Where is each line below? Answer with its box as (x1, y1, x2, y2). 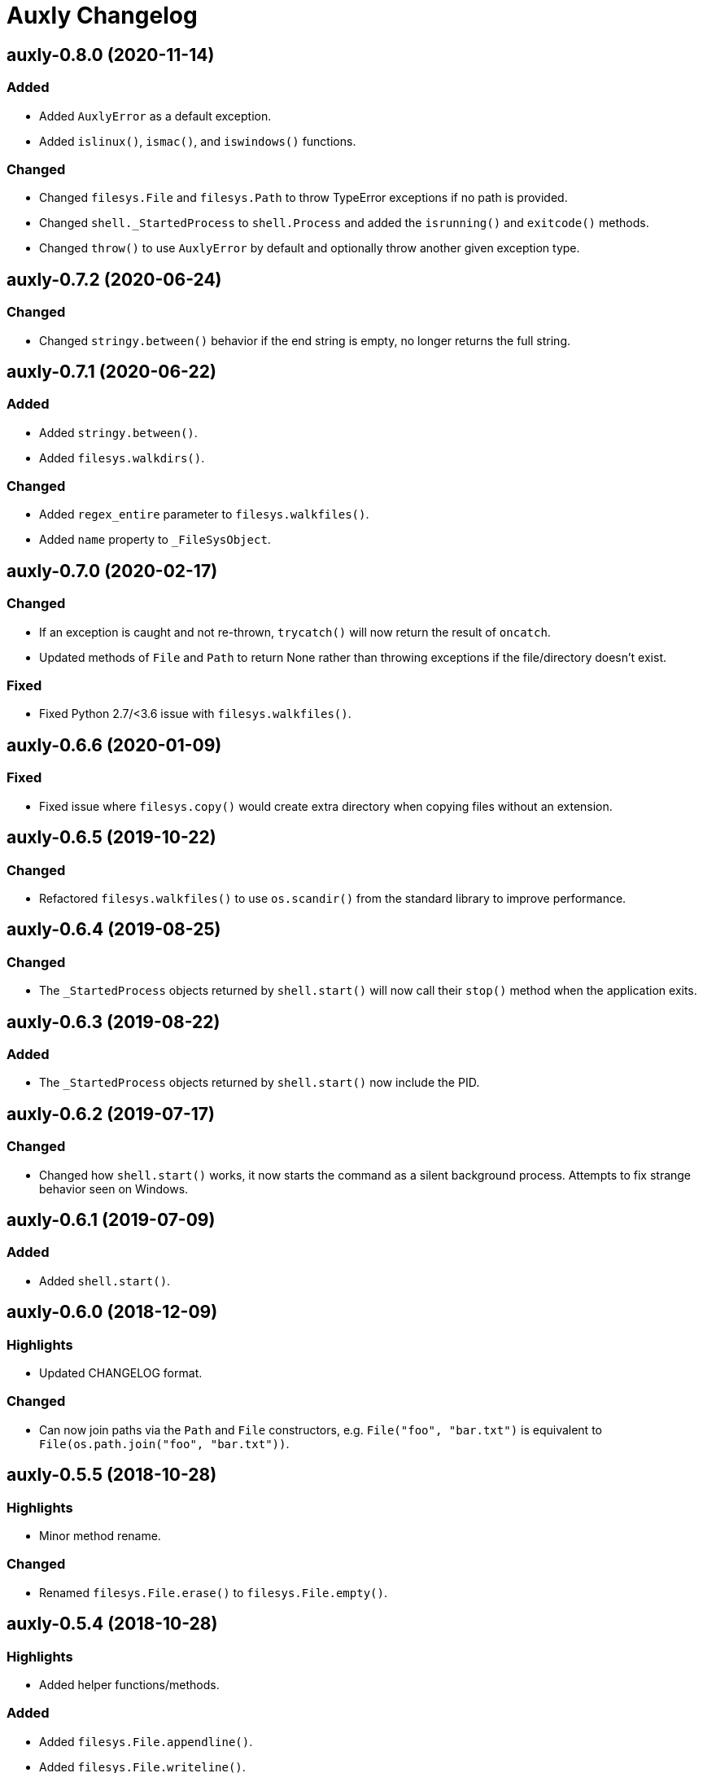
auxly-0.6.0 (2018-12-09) (7, 1302, 218, 1323)
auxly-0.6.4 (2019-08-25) (7, 919, 221, 940)
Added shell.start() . (39, 1273, 171, 1288)
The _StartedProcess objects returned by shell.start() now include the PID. (39, 1075, 480, 1090)
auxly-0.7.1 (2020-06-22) (7, 361, 216, 382)
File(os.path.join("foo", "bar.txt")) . (39, 1436, 290, 1451)
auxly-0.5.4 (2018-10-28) (7, 1613, 218, 1635)
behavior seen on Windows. (39, 1181, 189, 1196)
